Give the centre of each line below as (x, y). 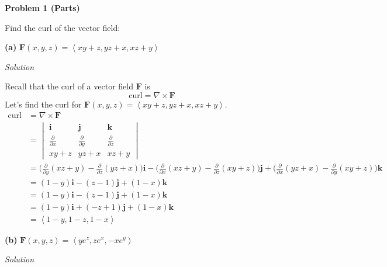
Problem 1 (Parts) (42, 8)
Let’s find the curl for (43, 104)
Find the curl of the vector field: (63, 27)
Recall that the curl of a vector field (69, 86)
